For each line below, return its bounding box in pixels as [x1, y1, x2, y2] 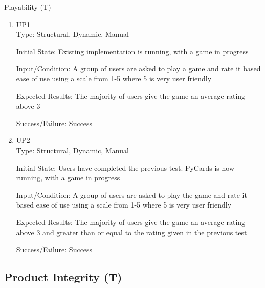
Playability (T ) [4, 2, 51, 12]
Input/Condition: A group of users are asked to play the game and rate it [16, 189, 247, 200]
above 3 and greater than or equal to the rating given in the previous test [16, 227, 247, 237]
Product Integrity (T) [4, 269, 122, 285]
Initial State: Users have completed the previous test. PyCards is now [16, 162, 234, 173]
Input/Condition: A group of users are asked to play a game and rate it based [16, 63, 261, 74]
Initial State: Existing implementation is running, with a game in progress [16, 46, 249, 56]
